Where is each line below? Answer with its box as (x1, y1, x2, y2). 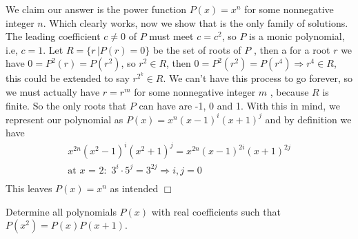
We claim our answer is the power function (6, 2, 186, 16)
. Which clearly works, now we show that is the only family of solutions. (43, 15, 348, 30)
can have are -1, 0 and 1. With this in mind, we (139, 98, 340, 112)
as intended (110, 180, 159, 195)
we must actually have (6, 84, 100, 98)
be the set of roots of (152, 42, 241, 56)
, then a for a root (253, 42, 330, 56)
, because (270, 84, 309, 98)
